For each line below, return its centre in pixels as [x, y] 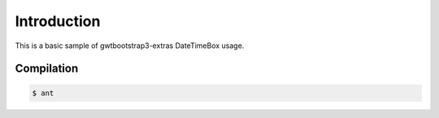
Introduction [58, 21]
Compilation [47, 69]
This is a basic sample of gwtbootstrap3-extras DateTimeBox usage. [130, 46]
